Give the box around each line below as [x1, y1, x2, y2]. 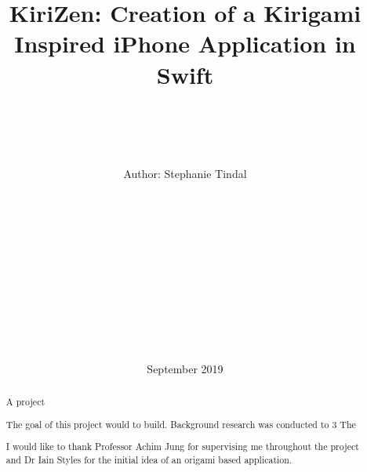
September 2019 [147, 361, 223, 376]
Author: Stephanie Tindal [123, 165, 247, 181]
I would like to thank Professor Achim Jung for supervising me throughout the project [5, 440, 359, 453]
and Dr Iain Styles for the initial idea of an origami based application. [5, 453, 293, 467]
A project [5, 395, 45, 408]
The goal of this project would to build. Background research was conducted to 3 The [5, 417, 356, 430]
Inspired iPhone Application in [14, 27, 356, 60]
